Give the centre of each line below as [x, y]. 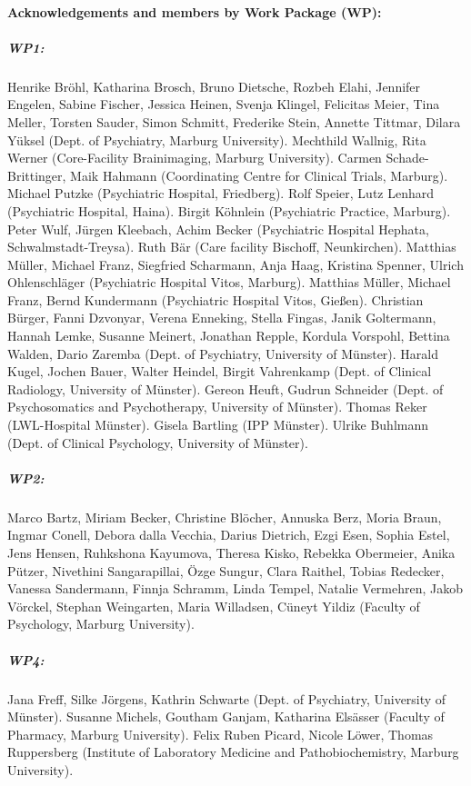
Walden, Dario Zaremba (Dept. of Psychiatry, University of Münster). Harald [223, 353]
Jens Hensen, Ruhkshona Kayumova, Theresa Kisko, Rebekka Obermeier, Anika [231, 552]
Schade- [407, 158]
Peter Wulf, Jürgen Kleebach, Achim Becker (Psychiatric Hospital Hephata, [218, 229]
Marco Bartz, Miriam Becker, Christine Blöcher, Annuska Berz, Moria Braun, [225, 517]
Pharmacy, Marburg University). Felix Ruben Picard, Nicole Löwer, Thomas [220, 734]
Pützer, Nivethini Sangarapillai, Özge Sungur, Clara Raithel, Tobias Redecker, [226, 570]
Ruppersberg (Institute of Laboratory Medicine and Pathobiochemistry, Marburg [233, 752]
